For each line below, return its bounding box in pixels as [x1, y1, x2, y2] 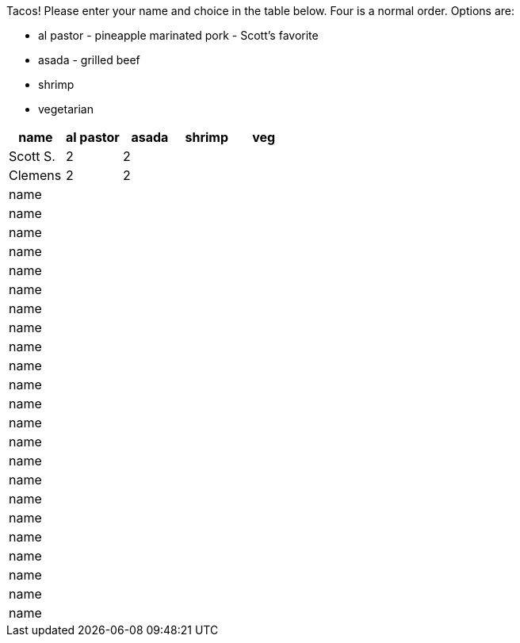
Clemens [9, 167, 62, 183]
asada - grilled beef [38, 53, 140, 67]
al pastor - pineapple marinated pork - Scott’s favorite [38, 29, 319, 42]
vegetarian [38, 102, 94, 116]
